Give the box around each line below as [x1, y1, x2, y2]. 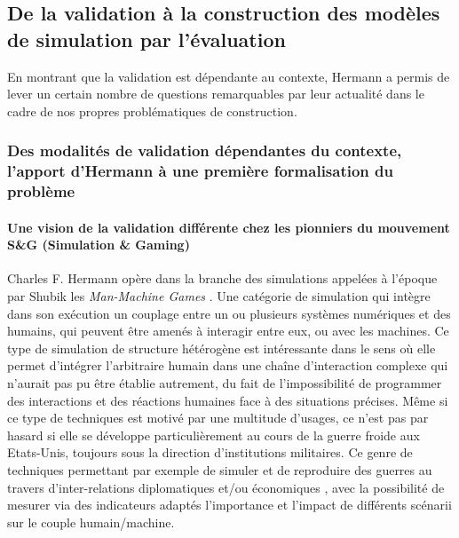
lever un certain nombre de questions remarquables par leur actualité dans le [7, 84, 424, 103]
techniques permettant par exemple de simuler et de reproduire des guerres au [7, 460, 432, 479]
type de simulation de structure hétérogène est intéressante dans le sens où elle [7, 338, 436, 357]
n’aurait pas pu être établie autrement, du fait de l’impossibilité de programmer [7, 374, 442, 392]
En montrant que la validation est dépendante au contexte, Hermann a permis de [7, 67, 450, 85]
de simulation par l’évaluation [7, 25, 286, 52]
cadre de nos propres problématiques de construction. [7, 101, 297, 120]
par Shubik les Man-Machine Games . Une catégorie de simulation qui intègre [7, 287, 431, 305]
